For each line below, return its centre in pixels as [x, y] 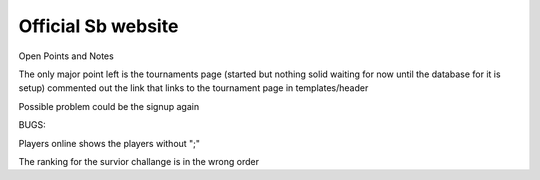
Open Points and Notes [66, 56]
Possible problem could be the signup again [109, 106]
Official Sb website [98, 26]
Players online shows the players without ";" [109, 143]
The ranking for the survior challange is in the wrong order [139, 161]
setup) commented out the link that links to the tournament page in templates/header [193, 88]
